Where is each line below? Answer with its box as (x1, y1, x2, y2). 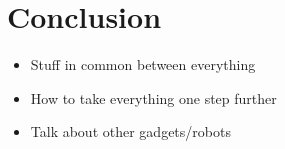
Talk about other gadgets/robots (30, 121, 231, 142)
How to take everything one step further (30, 87, 277, 108)
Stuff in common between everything (30, 54, 256, 75)
